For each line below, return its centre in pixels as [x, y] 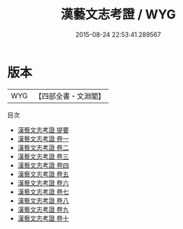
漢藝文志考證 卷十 [43, 218]
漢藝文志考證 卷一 [43, 139]
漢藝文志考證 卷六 [43, 183]
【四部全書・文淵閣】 [70, 96]
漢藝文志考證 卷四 [43, 165]
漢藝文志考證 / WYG [118, 14]
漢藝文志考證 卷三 [43, 156]
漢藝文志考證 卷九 [43, 209]
